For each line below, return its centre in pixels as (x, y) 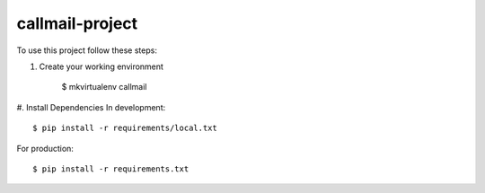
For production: (45, 148)
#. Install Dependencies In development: (91, 107)
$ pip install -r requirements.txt (111, 169)
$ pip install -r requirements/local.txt (125, 128)
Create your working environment (101, 66)
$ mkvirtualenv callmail (104, 87)
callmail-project (77, 23)
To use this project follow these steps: (87, 50)
